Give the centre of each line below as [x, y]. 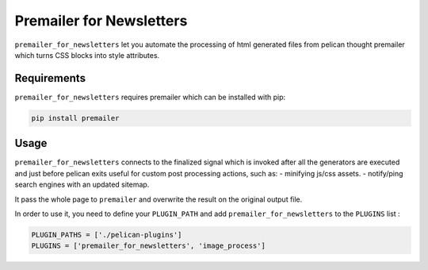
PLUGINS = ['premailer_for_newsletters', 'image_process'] [148, 246]
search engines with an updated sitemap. [82, 185]
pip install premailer [75, 118]
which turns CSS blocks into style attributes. [87, 55]
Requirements [50, 78]
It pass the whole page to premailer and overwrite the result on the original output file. [159, 199]
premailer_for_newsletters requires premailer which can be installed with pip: [150, 97]
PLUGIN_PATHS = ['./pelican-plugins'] [107, 235]
